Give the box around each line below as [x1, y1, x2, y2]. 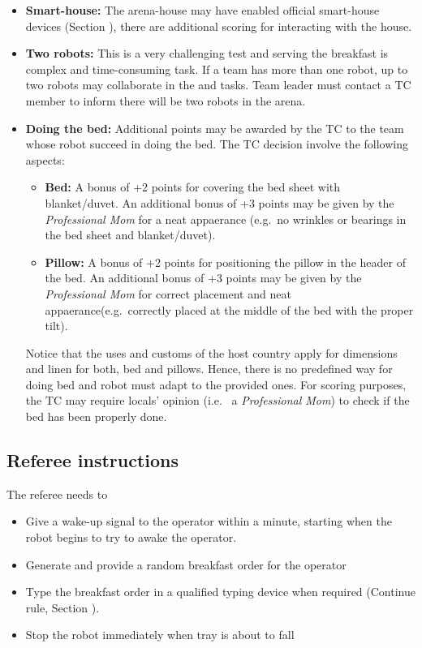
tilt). [45, 317, 68, 334]
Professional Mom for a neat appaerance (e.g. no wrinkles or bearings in [45, 210, 407, 227]
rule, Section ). [25, 599, 100, 616]
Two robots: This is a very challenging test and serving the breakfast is [25, 45, 389, 62]
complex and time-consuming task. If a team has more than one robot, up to [25, 60, 408, 77]
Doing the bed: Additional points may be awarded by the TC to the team [25, 119, 404, 136]
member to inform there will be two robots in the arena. [25, 92, 306, 109]
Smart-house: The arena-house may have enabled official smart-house [25, 2, 380, 18]
